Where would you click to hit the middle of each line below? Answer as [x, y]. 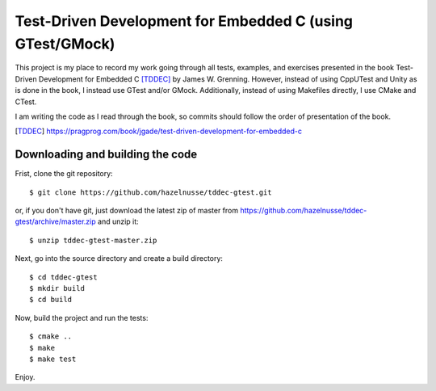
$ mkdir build [57, 288]
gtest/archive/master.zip [55, 221]
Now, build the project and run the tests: [82, 317]
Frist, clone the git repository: [64, 174]
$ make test [53, 359]
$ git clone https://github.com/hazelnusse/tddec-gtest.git [151, 192]
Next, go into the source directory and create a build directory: [119, 259]
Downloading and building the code [106, 155]
